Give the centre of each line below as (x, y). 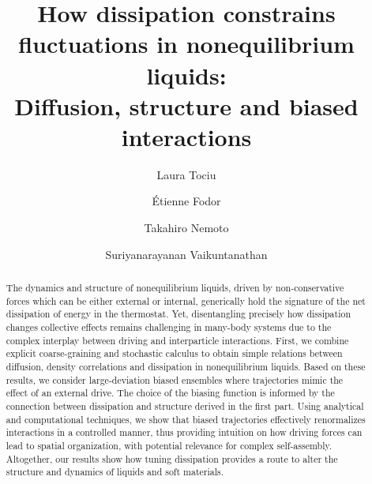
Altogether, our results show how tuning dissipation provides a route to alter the (172, 458)
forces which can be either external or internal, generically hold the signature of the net (186, 300)
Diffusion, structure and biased (186, 105)
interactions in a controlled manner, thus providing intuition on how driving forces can (184, 432)
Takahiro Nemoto (186, 228)
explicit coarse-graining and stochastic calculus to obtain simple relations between (174, 353)
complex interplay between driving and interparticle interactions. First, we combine (177, 340)
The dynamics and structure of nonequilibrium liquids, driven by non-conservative (175, 288)
